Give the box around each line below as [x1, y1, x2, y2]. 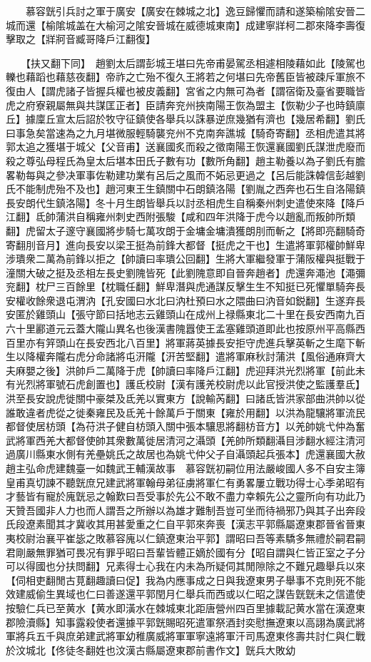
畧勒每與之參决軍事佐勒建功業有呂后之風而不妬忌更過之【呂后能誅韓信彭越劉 [6, 167, 365, 182]
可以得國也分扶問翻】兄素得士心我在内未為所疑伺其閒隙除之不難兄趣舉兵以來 [6, 559, 365, 574]
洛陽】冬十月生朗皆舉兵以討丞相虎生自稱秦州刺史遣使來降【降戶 [65, 195, 365, 210]
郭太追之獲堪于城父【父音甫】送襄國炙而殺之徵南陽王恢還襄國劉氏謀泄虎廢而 [6, 139, 365, 154]
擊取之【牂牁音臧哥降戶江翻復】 [6, 31, 156, 46]
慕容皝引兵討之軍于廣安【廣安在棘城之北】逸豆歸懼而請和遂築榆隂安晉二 [25, 4, 365, 18]
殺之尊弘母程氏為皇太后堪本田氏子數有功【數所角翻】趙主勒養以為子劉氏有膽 [6, 153, 365, 168]
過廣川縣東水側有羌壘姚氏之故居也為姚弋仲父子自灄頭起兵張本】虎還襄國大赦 [6, 447, 365, 462]
